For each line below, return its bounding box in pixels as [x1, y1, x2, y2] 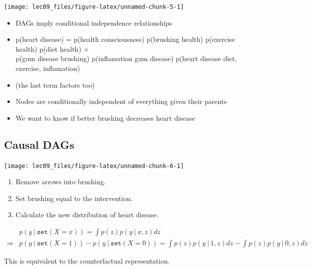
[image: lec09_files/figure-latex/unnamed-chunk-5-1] [4, 3, 184, 10]
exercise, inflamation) [15, 63, 80, 73]
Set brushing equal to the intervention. [15, 193, 133, 203]
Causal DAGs [4, 136, 74, 152]
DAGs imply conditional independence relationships [15, 17, 172, 28]
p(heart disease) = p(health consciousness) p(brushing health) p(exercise [15, 34, 236, 44]
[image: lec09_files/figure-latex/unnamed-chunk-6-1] [4, 162, 184, 169]
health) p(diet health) [15, 43, 81, 54]
